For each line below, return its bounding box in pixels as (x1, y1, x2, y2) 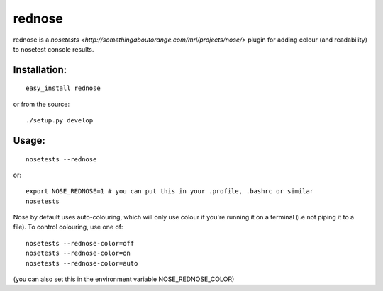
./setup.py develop (26, 117, 94, 125)
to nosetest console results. (13, 45, 94, 53)
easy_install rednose (26, 84, 101, 92)
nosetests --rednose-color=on (26, 249, 131, 258)
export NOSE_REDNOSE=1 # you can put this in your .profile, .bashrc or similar (26, 188, 314, 195)
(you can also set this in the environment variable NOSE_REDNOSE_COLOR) (13, 275, 235, 283)
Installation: (13, 64, 67, 76)
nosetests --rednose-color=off (26, 239, 135, 247)
